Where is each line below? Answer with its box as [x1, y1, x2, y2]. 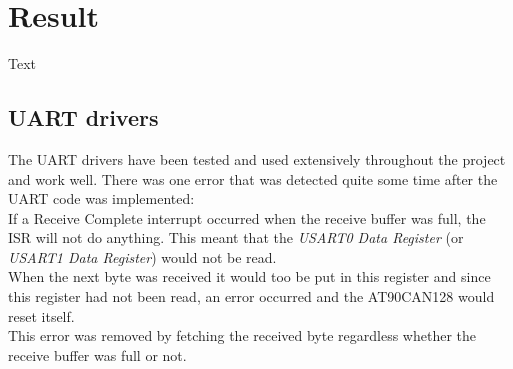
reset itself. [8, 305, 75, 326]
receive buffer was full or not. [8, 344, 187, 365]
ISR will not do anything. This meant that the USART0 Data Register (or [8, 227, 464, 248]
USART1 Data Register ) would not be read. [8, 246, 277, 267]
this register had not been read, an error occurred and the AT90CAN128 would [8, 286, 495, 307]
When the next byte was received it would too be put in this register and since [8, 266, 491, 287]
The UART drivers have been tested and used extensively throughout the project [8, 148, 506, 169]
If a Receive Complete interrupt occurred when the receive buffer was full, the [8, 207, 486, 228]
